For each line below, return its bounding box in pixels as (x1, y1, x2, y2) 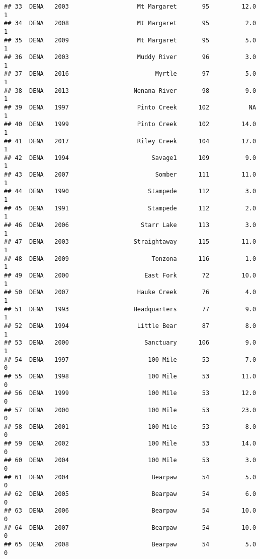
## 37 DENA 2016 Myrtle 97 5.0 (4, 70, 256, 78)
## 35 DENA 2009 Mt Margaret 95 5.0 (4, 36, 256, 44)
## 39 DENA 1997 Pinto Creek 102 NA (4, 103, 256, 111)
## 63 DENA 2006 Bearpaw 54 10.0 (4, 507, 256, 515)
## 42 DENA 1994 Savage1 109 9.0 (4, 154, 256, 161)
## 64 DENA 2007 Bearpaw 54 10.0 (4, 524, 256, 531)
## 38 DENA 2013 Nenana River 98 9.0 (4, 87, 256, 94)
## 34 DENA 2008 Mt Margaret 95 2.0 (4, 20, 256, 27)
